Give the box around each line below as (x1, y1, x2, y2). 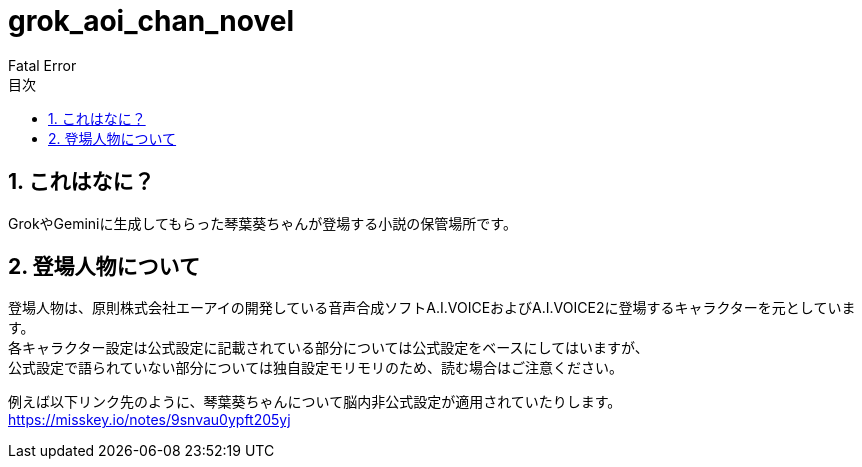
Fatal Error (8, 56, 77, 74)
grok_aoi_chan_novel (8, 4, 295, 38)
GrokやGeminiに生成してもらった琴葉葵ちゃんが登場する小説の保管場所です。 (8, 214, 517, 232)
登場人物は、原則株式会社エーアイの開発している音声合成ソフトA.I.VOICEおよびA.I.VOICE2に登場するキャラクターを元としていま (8, 299, 856, 317)
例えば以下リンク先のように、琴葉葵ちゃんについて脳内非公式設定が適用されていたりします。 (8, 393, 622, 411)
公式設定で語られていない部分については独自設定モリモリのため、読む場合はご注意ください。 (8, 359, 623, 377)
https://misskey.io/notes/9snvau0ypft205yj (8, 411, 291, 429)
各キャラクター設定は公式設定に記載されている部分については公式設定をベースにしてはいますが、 (8, 339, 649, 357)
